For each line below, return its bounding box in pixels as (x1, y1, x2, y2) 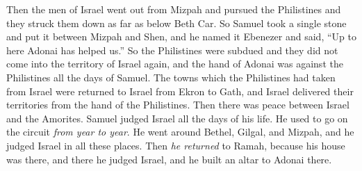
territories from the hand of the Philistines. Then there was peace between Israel (6, 97, 349, 112)
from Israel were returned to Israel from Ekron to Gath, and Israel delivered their (6, 83, 354, 98)
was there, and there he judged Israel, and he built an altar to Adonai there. (6, 152, 332, 166)
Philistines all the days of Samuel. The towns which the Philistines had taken (6, 70, 336, 84)
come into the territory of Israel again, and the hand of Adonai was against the (6, 56, 343, 71)
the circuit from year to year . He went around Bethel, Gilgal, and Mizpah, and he (6, 124, 354, 139)
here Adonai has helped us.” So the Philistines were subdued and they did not (6, 42, 338, 57)
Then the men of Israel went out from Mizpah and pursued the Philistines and (6, 2, 341, 16)
